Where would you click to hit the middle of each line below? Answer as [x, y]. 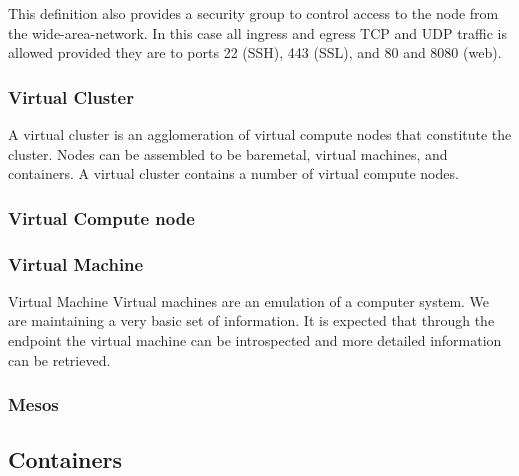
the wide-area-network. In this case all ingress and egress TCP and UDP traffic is [258, 32]
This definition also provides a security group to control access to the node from [253, 13]
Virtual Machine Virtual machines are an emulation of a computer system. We [249, 300]
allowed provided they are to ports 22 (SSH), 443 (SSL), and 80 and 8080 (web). [255, 52]
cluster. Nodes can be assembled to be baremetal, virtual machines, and [228, 153]
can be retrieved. [59, 359]
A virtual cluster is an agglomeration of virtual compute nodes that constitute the [260, 134]
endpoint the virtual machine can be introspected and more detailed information [255, 340]
